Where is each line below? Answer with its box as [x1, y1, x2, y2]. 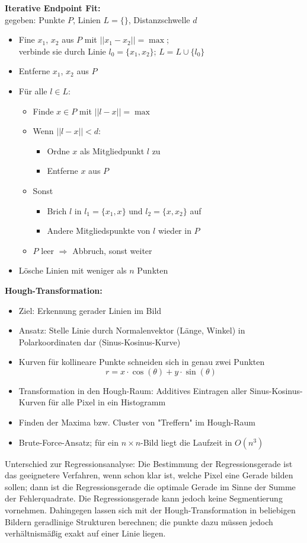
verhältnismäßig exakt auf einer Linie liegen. [5, 527, 166, 539]
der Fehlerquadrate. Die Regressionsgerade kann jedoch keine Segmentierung [5, 492, 283, 504]
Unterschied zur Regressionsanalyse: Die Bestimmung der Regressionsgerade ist [5, 457, 293, 469]
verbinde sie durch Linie [18, 45, 106, 57]
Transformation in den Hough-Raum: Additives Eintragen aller [18, 384, 247, 396]
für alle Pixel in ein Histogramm [48, 396, 166, 408]
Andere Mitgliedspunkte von [47, 224, 151, 237]
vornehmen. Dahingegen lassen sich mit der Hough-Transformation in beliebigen [5, 504, 296, 516]
